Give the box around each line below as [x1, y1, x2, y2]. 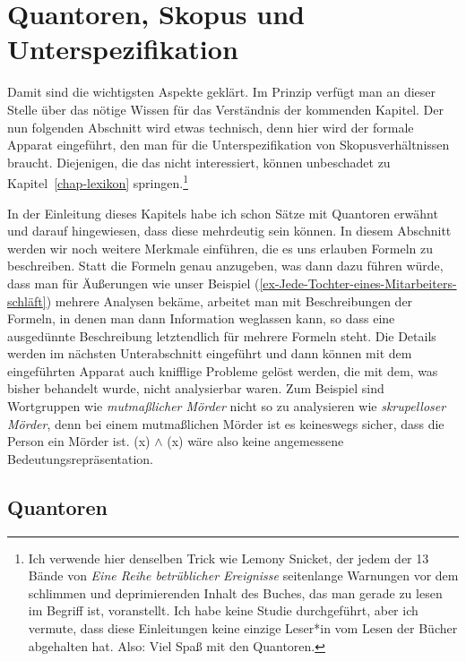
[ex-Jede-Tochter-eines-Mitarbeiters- [259, 273, 457, 292]
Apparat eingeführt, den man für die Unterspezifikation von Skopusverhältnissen [7, 135, 450, 154]
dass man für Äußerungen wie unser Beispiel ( [7, 273, 260, 292]
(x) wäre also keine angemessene [167, 432, 344, 451]
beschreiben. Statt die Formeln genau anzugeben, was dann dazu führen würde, [7, 256, 444, 275]
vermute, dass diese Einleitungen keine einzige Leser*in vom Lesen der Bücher [28, 619, 458, 638]
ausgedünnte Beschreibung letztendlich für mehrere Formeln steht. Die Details [7, 326, 436, 345]
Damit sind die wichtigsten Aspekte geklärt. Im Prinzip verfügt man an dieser [7, 82, 436, 101]
